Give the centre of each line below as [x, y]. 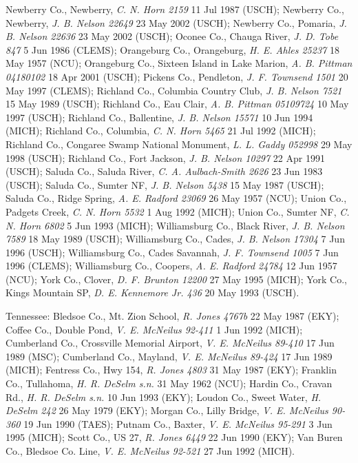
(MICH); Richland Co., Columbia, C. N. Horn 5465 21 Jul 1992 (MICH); [161, 131]
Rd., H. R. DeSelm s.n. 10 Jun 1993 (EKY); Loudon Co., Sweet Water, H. [164, 397]
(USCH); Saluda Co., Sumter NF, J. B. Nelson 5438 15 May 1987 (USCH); [165, 184]
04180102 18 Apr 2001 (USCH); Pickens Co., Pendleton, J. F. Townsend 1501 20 [177, 76]
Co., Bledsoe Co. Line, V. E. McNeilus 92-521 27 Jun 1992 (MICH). [150, 451]
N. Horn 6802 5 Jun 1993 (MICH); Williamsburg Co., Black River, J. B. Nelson [175, 225]
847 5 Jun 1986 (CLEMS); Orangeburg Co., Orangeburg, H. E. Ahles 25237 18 [172, 49]
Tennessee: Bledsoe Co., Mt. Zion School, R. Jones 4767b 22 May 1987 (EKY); [172, 316]
